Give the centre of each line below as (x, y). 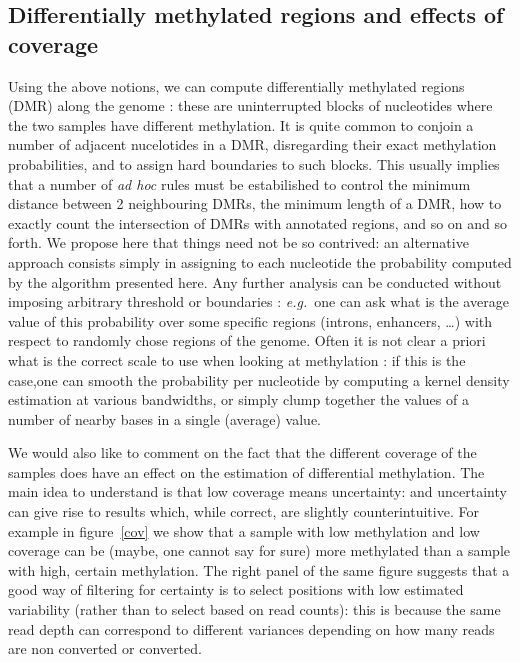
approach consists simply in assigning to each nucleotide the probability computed (260, 261)
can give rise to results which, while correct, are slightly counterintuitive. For (243, 511)
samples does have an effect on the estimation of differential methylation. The (246, 471)
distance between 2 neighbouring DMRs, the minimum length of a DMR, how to (255, 203)
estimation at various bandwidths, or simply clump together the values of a (238, 399)
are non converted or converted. (105, 648)
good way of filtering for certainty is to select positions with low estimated (236, 589)
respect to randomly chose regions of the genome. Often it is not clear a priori (247, 340)
